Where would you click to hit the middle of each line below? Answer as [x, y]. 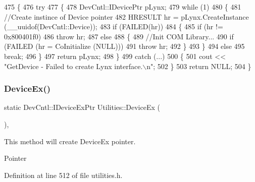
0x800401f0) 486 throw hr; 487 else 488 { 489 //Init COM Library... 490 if [119, 36]
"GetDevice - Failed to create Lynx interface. [73, 66]
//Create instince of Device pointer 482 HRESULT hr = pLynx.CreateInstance [126, 16]
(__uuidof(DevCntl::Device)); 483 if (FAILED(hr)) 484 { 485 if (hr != [114, 26]
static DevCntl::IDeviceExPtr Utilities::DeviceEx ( [82, 107]
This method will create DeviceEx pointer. [70, 141]
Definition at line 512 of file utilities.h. [63, 175]
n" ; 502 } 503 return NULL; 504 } [199, 66]
